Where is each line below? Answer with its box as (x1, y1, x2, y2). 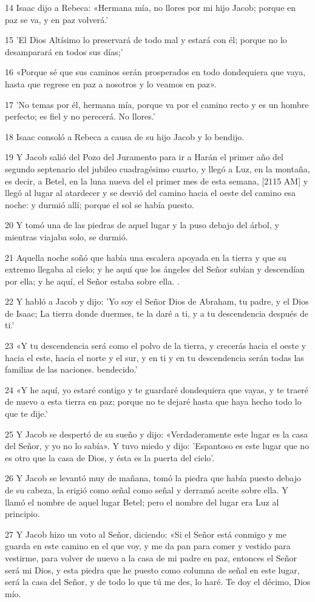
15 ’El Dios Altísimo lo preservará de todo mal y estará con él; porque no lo (5, 33, 287, 46)
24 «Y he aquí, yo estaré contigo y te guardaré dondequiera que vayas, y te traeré (5, 383, 309, 396)
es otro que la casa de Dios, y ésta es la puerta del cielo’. (5, 451, 215, 464)
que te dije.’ (5, 407, 48, 420)
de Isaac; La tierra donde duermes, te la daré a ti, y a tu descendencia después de (5, 306, 309, 319)
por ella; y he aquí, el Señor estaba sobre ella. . (5, 274, 180, 287)
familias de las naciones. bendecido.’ (5, 363, 138, 376)
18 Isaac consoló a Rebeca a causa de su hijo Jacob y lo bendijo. (5, 130, 245, 143)
